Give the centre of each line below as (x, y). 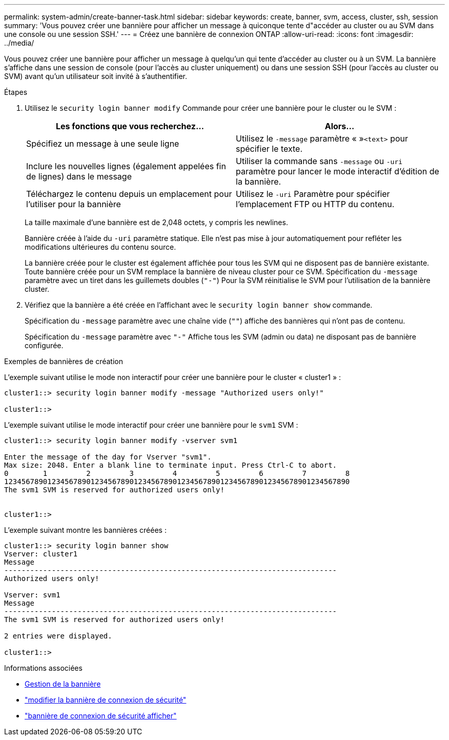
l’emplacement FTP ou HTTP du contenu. (315, 204)
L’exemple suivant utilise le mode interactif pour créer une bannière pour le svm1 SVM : (151, 425)
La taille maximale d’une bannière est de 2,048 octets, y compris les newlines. (156, 222)
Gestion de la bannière (63, 684)
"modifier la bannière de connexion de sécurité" (106, 700)
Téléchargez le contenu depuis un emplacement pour (129, 194)
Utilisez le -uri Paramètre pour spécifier (313, 194)
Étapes (16, 92)
